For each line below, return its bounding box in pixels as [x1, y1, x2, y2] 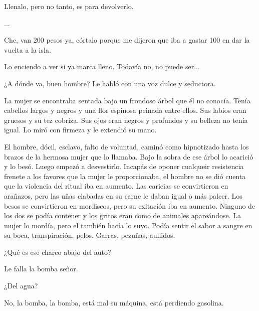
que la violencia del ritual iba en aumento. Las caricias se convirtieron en [4, 181, 228, 191]
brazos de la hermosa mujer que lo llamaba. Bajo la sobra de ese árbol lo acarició [4, 151, 253, 162]
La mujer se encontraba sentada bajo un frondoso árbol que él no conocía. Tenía [4, 95, 250, 105]
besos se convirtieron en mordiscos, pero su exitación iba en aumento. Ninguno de [4, 200, 255, 211]
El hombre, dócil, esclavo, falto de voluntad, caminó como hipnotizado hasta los [4, 141, 249, 151]
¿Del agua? [4, 280, 38, 291]
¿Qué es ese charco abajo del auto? [4, 246, 111, 257]
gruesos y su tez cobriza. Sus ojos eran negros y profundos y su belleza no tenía [4, 114, 248, 125]
